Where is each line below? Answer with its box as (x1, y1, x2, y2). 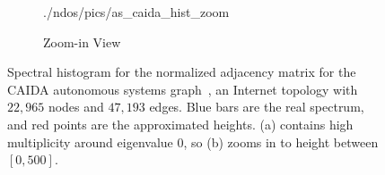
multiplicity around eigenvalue (7, 132, 173, 151)
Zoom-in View (43, 32, 121, 51)
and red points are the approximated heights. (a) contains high (7, 114, 354, 133)
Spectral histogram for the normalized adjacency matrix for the (7, 62, 356, 81)
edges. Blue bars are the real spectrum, (149, 97, 364, 116)
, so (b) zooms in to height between (183, 132, 379, 151)
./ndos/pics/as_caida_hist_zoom (43, 3, 230, 21)
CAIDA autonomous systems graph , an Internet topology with (7, 79, 358, 98)
